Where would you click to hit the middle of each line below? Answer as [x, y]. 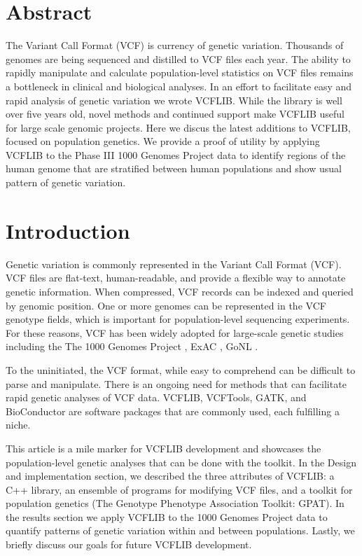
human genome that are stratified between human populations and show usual [174, 168]
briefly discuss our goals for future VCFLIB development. [129, 544]
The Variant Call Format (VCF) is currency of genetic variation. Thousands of [175, 45]
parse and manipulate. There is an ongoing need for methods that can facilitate [176, 383]
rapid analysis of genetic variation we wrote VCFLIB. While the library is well [174, 100]
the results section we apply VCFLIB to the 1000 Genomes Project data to [167, 516]
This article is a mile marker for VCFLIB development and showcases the [163, 448]
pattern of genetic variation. [66, 182]
